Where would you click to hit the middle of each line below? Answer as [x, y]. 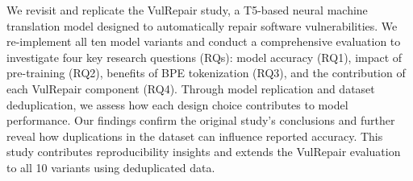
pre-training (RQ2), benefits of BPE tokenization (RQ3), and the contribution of [206, 73]
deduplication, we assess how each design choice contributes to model [177, 104]
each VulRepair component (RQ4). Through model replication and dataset [191, 88]
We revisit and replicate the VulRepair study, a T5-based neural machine [187, 10]
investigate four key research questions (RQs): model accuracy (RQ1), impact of [204, 57]
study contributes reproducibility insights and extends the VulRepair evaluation [204, 152]
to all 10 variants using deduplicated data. [111, 167]
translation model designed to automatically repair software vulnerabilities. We [202, 25]
